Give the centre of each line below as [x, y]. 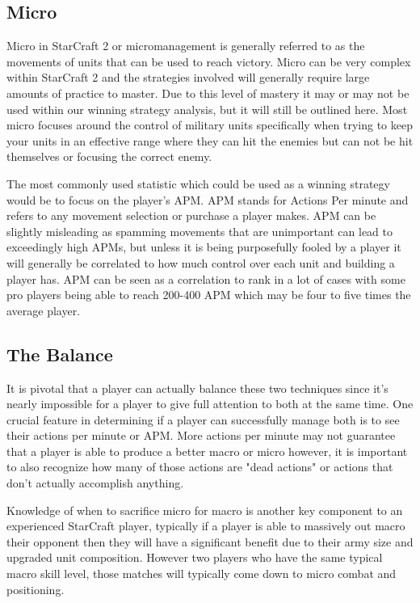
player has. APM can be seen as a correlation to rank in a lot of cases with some [206, 278]
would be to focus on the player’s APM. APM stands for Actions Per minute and [208, 199]
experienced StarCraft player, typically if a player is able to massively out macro [206, 526]
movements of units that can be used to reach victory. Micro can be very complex [209, 61]
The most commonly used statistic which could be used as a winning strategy [198, 183]
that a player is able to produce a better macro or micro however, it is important [207, 451]
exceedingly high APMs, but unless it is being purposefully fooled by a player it [204, 247]
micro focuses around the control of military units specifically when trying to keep [210, 125]
